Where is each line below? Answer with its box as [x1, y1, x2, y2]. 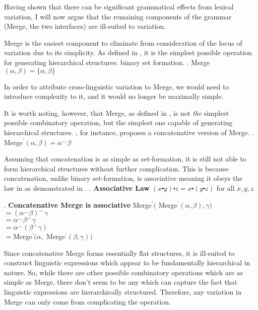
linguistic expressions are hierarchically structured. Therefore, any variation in [4, 287, 242, 297]
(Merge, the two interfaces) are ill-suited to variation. [4, 21, 166, 31]
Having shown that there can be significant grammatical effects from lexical [4, 1, 234, 11]
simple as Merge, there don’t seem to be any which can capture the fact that [4, 277, 238, 287]
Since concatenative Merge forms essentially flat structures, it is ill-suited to [4, 247, 235, 258]
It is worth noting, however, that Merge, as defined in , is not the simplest [4, 107, 229, 118]
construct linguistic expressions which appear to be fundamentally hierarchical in [4, 257, 251, 268]
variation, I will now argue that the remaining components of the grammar [4, 11, 232, 21]
